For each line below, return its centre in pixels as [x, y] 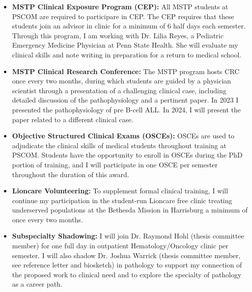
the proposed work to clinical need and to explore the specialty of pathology [127, 274]
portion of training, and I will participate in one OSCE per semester [115, 164]
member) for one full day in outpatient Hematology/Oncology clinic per [120, 246]
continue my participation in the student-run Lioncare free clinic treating [122, 200]
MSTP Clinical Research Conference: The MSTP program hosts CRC [126, 71]
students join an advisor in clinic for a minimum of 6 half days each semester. [129, 26]
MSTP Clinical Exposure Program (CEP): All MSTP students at [120, 6]
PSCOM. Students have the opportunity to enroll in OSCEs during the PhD [127, 155]
